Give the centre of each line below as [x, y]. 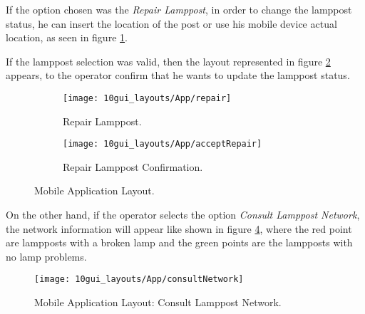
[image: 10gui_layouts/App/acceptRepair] [163, 144]
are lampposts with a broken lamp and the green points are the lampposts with [179, 242]
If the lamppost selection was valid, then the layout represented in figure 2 [168, 61]
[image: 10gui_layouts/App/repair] [147, 98]
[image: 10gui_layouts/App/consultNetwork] [139, 279]
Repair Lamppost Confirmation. [133, 166]
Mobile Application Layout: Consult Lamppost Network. [158, 302]
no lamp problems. [46, 256]
